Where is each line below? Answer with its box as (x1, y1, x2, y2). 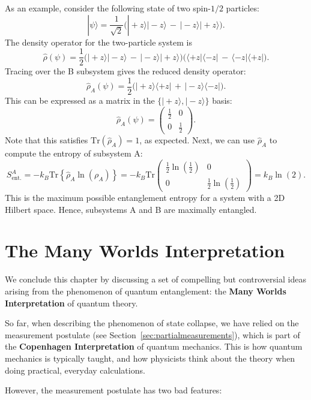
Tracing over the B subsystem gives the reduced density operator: (5, 65, 246, 77)
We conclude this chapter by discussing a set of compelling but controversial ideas (5, 273, 306, 285)
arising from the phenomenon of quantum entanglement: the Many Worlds (5, 284, 286, 297)
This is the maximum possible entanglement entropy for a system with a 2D (5, 191, 285, 204)
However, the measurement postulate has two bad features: (5, 384, 222, 396)
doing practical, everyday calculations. (5, 363, 145, 376)
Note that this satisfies (5, 134, 88, 146)
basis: (212, 94, 232, 106)
